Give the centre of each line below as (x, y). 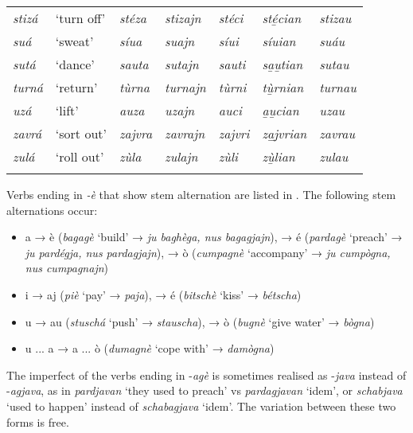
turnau (338, 87)
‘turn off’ (80, 18)
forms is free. (38, 421)
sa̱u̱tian (282, 64)
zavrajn (185, 133)
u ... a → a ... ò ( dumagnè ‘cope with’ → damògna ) (150, 348)
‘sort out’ (81, 133)
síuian (279, 41)
